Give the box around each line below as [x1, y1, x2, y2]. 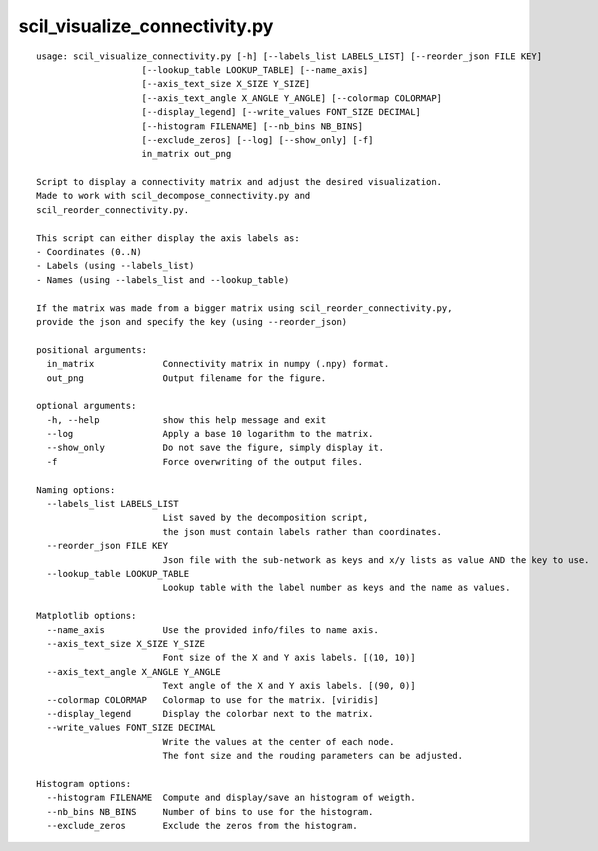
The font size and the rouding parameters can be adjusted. [162, 750, 464, 762]
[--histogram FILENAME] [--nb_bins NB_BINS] [141, 120, 364, 132]
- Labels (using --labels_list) [36, 260, 195, 272]
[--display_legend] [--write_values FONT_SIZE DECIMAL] [141, 106, 422, 118]
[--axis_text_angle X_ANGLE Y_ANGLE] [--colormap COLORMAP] [141, 92, 443, 104]
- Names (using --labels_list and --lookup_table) [36, 274, 290, 285]
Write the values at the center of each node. [162, 736, 395, 747]
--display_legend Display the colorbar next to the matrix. [46, 708, 374, 719]
